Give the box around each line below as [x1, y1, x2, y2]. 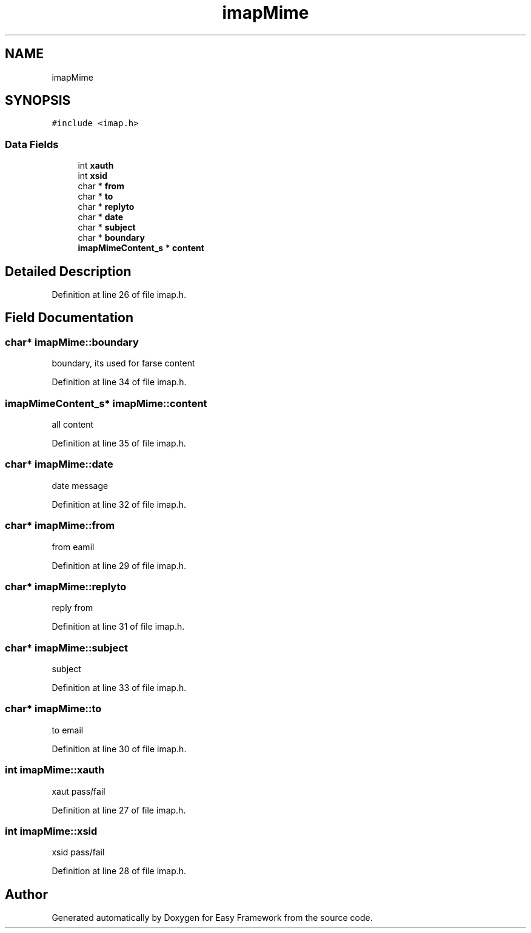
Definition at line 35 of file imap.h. [52, 438, 186, 448]
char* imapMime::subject [5, 641, 128, 654]
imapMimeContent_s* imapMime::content [5, 397, 207, 409]
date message [52, 480, 109, 491]
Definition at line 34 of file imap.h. [52, 377, 187, 388]
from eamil [52, 541, 95, 552]
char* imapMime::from [5, 519, 115, 532]
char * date [78, 212, 123, 223]
